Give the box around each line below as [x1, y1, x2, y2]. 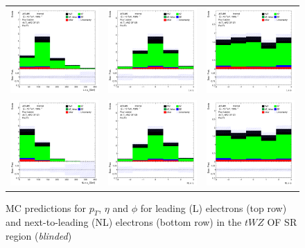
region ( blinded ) [6, 229, 72, 243]
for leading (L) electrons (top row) [140, 200, 287, 215]
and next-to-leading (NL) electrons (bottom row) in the [6, 215, 242, 229]
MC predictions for [6, 200, 87, 215]
